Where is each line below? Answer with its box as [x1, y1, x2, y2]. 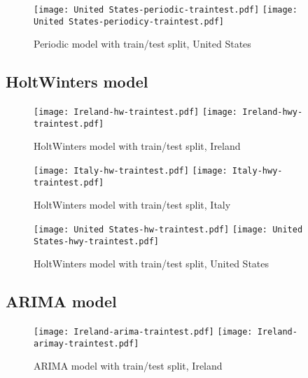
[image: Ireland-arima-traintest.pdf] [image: [34, 327, 253, 337]
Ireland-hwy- [242, 107, 303, 118]
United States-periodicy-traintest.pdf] [34, 16, 225, 27]
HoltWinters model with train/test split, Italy [34, 197, 231, 212]
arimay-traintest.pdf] [34, 338, 139, 349]
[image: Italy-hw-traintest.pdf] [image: [34, 166, 227, 176]
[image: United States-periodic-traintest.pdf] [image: [34, 5, 297, 15]
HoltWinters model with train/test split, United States [34, 256, 269, 271]
